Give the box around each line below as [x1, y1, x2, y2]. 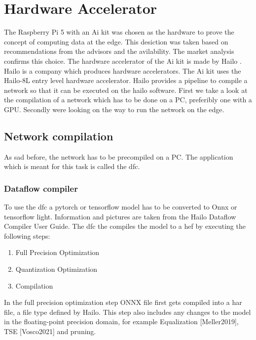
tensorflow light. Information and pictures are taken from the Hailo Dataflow [4, 211, 236, 221]
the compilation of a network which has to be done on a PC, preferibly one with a [4, 94, 252, 105]
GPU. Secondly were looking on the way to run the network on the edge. [4, 104, 224, 114]
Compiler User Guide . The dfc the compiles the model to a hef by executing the [4, 221, 246, 231]
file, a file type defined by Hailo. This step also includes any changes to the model [4, 306, 251, 317]
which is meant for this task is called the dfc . [4, 161, 140, 171]
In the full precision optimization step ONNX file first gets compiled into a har [4, 297, 242, 307]
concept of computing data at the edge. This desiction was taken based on [4, 36, 228, 46]
